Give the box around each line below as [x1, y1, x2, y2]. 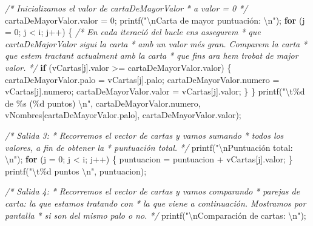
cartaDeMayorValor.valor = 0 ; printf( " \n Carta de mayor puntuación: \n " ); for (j [5, 13, 305, 26]
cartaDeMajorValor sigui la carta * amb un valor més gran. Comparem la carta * [5, 37, 308, 50]
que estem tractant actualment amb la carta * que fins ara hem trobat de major [5, 49, 298, 62]
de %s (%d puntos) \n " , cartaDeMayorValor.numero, [5, 96, 201, 109]
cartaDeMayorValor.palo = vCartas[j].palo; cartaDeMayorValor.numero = [5, 73, 280, 85]
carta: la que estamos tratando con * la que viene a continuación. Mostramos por [5, 196, 306, 209]
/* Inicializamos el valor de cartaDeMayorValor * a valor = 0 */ [5, 2, 248, 14]
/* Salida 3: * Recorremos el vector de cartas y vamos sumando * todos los [5, 128, 284, 141]
